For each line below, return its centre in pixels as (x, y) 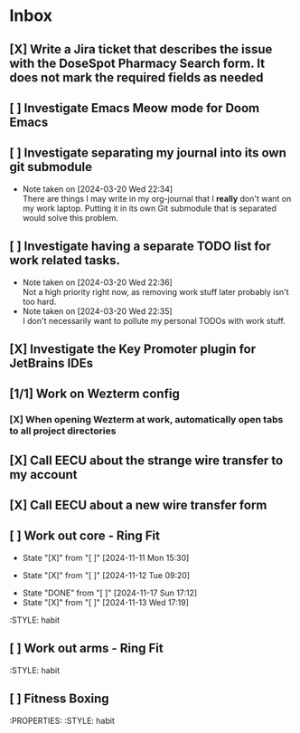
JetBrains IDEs (51, 363)
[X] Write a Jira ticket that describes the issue (141, 49)
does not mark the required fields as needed (136, 77)
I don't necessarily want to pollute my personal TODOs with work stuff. (154, 320)
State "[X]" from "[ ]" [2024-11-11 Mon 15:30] (106, 557)
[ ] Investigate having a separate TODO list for (140, 247)
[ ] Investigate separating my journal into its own (148, 153)
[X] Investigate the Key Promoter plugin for (132, 349)
